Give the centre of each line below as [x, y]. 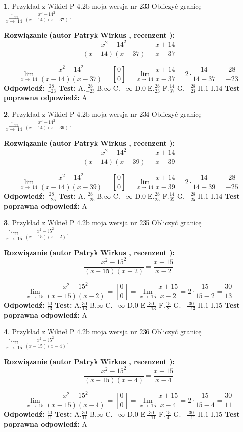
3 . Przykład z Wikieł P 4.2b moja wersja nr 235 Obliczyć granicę [103, 222]
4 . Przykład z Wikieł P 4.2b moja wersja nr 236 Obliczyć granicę [103, 331]
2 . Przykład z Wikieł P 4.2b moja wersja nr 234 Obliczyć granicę [103, 114]
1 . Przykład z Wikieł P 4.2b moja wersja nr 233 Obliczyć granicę [103, 6]
